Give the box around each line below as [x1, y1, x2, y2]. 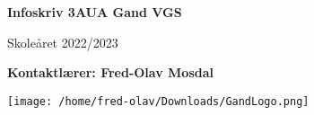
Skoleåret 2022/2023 [7, 32, 118, 51]
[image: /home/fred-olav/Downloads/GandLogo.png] [7, 94, 310, 108]
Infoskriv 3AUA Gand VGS [7, 3, 182, 21]
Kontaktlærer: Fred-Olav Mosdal [7, 63, 214, 82]
